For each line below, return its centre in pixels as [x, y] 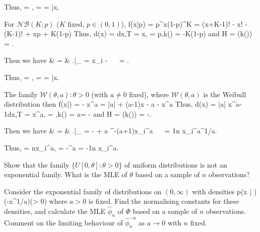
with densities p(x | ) [225, 191]
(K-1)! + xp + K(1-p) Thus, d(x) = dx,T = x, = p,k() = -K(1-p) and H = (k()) [128, 33]
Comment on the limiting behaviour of [64, 222]
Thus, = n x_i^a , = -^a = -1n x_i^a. [61, 147]
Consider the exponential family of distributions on [83, 191]
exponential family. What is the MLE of [66, 174]
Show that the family [37, 164]
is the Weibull [225, 94]
